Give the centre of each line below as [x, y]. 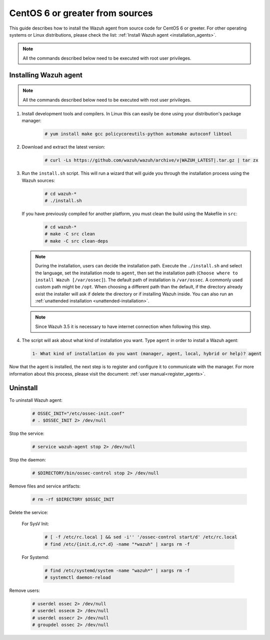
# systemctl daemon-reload [78, 577]
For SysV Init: [35, 524]
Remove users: [24, 590]
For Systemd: [35, 557]
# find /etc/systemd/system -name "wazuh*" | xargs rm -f [117, 570]
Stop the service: [27, 433]
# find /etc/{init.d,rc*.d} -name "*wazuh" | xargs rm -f [117, 544]
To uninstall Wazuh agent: [36, 400]
